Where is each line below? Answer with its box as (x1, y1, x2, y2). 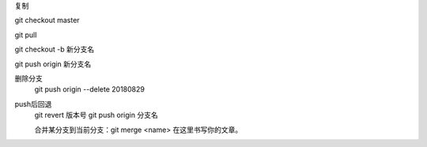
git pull (14, 30, 37, 40)
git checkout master (14, 16, 80, 25)
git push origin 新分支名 (14, 59, 92, 69)
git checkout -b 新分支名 (14, 44, 95, 55)
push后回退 (14, 99, 52, 108)
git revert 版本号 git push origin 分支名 (34, 111, 158, 120)
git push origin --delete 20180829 (34, 85, 145, 94)
